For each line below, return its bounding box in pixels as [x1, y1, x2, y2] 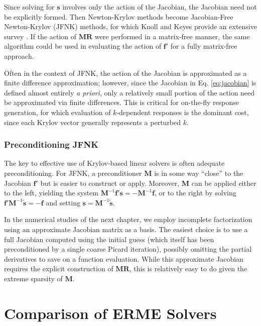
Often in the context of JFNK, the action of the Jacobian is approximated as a [4, 67, 247, 78]
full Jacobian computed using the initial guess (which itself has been [4, 234, 214, 244]
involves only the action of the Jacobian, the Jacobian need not [62, 2, 257, 12]
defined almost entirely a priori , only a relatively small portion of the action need [4, 87, 255, 97]
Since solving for [4, 2, 55, 12]
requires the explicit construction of [4, 263, 113, 274]
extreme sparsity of [4, 273, 63, 283]
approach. [4, 50, 34, 61]
